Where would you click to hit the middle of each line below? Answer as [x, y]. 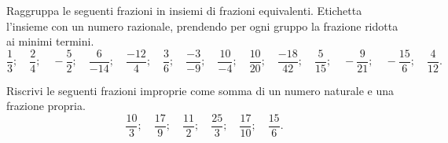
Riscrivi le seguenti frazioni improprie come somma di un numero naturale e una [200, 90]
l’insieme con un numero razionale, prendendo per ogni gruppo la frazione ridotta [202, 26]
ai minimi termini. [50, 41]
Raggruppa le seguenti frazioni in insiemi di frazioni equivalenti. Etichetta [184, 10]
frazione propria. [46, 106]
